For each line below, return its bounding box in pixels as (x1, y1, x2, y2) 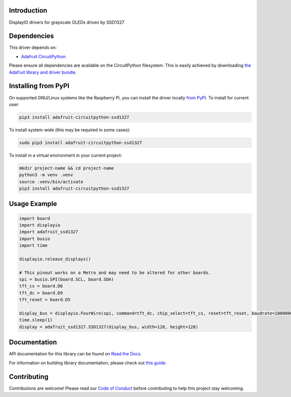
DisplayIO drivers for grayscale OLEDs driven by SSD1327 (9, 19, 125, 25)
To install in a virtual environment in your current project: (9, 152, 122, 158)
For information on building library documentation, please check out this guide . (9, 360, 167, 365)
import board (19, 216, 50, 221)
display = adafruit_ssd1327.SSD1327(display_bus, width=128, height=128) (19, 324, 198, 330)
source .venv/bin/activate (19, 179, 83, 184)
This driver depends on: (9, 45, 57, 50)
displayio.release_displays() (19, 256, 91, 262)
